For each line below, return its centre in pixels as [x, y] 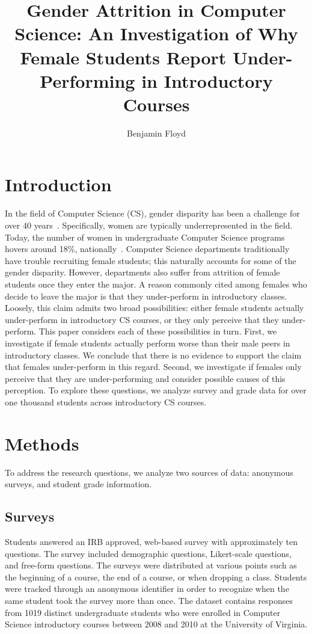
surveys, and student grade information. [78, 484]
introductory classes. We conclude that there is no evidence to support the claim [153, 355]
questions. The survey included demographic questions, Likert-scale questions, [148, 553]
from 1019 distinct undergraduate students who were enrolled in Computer [143, 612]
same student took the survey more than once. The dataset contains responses [149, 600]
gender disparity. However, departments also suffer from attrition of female [142, 272]
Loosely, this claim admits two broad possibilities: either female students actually [154, 308]
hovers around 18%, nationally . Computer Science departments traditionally [147, 249]
